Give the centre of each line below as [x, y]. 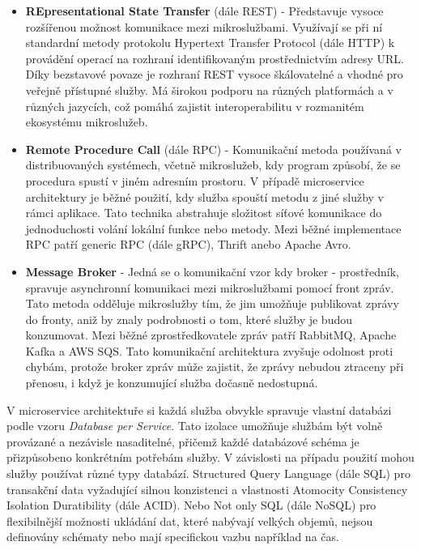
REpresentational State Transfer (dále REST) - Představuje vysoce [204, 11]
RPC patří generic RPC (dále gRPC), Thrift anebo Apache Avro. [188, 244]
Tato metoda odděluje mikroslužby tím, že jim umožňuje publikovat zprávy [212, 303]
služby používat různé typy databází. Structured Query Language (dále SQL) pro [208, 473]
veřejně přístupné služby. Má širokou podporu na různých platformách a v [209, 90]
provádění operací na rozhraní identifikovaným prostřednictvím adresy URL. [215, 58]
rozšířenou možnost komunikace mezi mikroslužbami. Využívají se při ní [204, 26]
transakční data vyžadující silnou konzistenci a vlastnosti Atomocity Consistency [207, 489]
